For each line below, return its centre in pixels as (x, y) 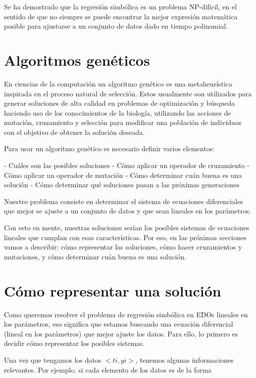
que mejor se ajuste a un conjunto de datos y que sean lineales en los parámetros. (128, 211)
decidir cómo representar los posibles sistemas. (74, 343)
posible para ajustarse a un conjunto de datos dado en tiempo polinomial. (116, 26)
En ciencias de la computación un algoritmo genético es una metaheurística (118, 83)
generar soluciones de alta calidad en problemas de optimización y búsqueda (120, 103)
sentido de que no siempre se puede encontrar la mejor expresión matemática (121, 16)
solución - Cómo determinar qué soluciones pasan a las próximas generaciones (122, 185)
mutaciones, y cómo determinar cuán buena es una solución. (95, 256)
